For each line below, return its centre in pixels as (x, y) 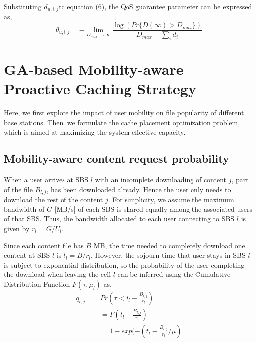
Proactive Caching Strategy (100, 89)
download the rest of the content (54, 199)
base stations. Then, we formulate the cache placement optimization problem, (122, 122)
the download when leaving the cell (58, 274)
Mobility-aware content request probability (117, 159)
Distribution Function (37, 284)
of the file (18, 189)
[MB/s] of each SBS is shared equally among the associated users (153, 209)
